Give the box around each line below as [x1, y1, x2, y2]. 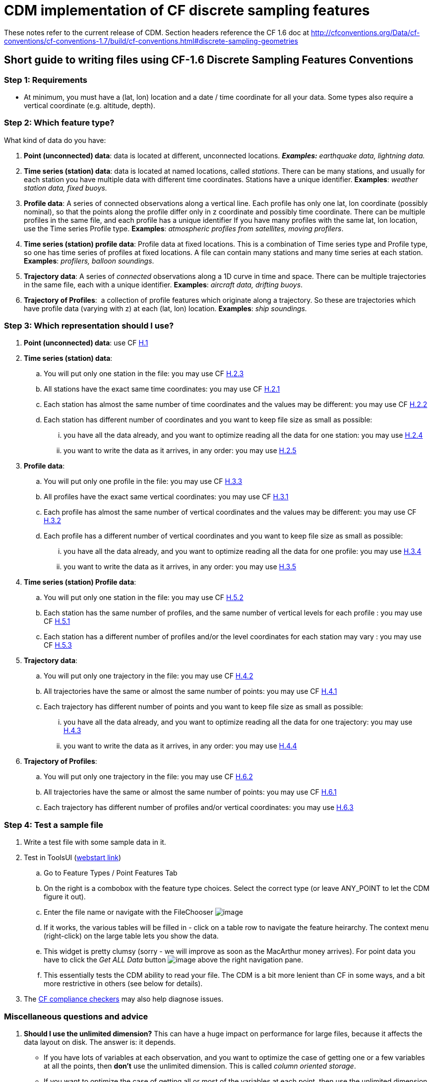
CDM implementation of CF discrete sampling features [4, 2, 370, 19]
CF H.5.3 [44, 641, 72, 650]
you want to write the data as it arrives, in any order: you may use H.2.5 [63, 446, 297, 455]
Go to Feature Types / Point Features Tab [44, 869, 178, 878]
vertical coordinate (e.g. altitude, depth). [24, 101, 156, 110]
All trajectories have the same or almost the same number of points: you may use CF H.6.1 [44, 788, 337, 797]
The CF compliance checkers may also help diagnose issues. [24, 995, 224, 1004]
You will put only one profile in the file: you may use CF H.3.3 [44, 477, 243, 486]
